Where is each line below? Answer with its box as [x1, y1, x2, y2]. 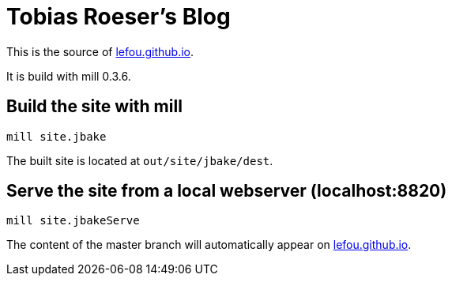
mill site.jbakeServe [6, 214, 140, 227]
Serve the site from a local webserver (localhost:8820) [6, 181, 447, 201]
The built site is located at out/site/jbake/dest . [6, 153, 273, 167]
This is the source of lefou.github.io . [6, 44, 194, 58]
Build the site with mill [6, 96, 183, 117]
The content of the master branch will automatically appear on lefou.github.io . [6, 238, 412, 252]
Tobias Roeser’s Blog [6, 3, 231, 30]
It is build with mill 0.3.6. [6, 69, 131, 83]
